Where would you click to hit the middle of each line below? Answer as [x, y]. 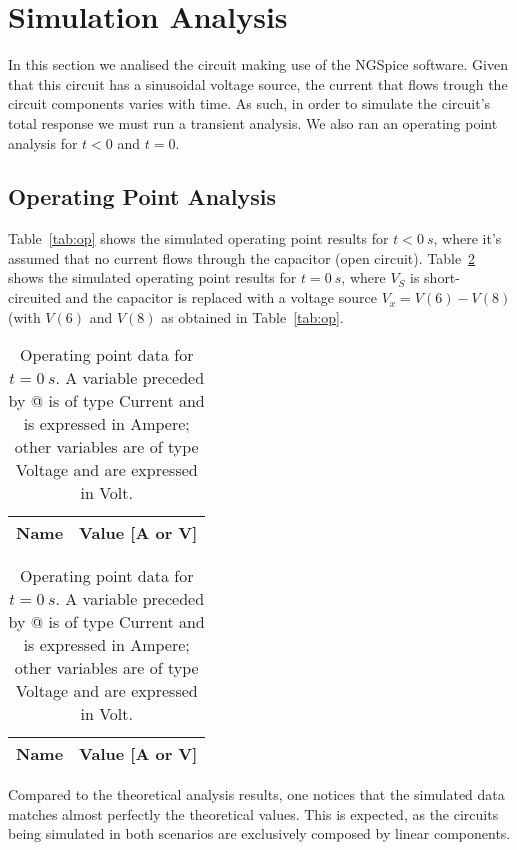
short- [442, 277]
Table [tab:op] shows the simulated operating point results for [198, 238]
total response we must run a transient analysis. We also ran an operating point [253, 122]
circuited [34, 297]
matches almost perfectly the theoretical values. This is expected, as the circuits [253, 813]
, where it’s [467, 238]
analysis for [43, 142]
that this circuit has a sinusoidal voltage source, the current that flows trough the [258, 83]
